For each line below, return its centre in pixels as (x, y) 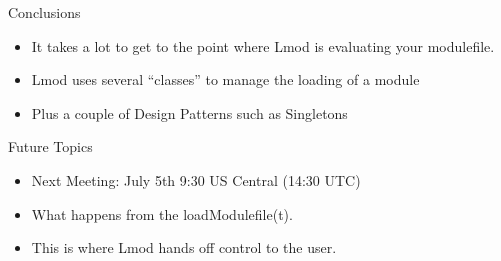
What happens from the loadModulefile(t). (162, 213)
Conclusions (44, 12)
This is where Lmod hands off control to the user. (184, 247)
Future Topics (50, 146)
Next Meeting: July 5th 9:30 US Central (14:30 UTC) (196, 179)
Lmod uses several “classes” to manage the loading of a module (225, 79)
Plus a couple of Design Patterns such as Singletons (189, 112)
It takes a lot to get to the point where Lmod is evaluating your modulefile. (263, 45)
